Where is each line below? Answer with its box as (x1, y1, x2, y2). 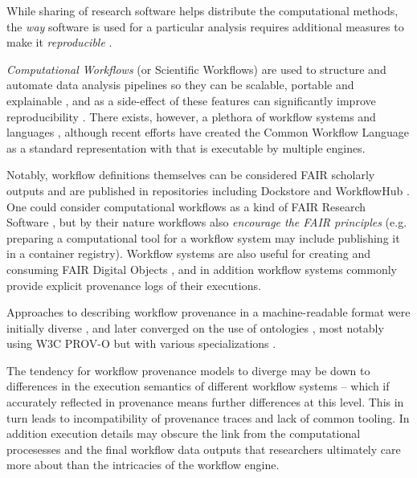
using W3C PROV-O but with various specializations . (6, 335, 276, 352)
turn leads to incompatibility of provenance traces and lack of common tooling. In (6, 409, 410, 426)
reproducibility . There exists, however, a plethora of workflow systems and (6, 108, 376, 125)
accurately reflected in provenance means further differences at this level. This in (6, 394, 404, 411)
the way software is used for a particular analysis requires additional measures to (6, 18, 404, 35)
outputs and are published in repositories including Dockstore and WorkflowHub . (6, 182, 410, 198)
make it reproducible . (6, 34, 112, 51)
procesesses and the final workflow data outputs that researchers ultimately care (6, 440, 401, 457)
